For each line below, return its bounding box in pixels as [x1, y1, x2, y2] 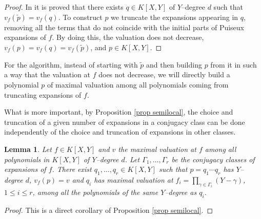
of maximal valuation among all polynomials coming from [47, 79, 229, 90]
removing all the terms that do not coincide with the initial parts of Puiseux [4, 21, 245, 32]
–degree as [165, 187, 197, 198]
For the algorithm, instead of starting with [4, 59, 138, 70]
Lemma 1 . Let [4, 143, 52, 154]
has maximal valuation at [94, 174, 173, 185]
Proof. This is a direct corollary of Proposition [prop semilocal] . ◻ [4, 205, 213, 215]
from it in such [210, 59, 257, 70]
